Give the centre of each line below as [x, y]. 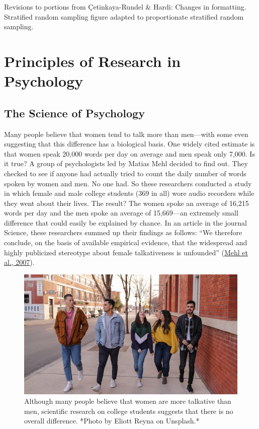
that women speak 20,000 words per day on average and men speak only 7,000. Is [129, 153]
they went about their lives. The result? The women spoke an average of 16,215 [126, 203]
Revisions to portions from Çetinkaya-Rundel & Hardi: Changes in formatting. [125, 7]
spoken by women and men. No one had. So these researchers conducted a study [128, 183]
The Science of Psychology [74, 113]
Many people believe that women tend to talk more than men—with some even [126, 134]
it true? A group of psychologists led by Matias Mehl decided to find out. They [126, 163]
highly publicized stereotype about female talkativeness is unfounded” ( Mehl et [126, 252]
